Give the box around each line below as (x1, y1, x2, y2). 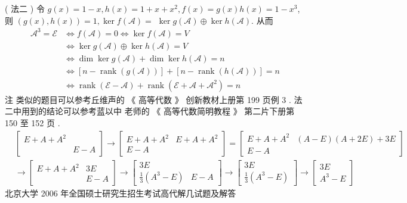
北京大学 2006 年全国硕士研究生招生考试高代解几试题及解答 (5, 186, 236, 199)
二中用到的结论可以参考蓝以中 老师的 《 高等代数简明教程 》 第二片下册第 (5, 105, 295, 117)
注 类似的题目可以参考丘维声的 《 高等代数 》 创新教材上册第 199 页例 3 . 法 (5, 93, 303, 105)
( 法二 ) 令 (5, 2, 45, 14)
